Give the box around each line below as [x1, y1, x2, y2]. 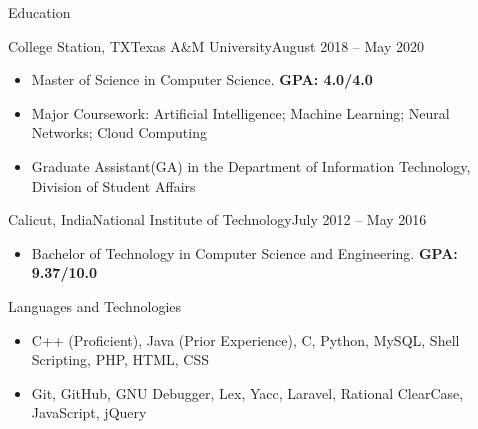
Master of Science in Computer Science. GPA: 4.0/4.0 [31, 69, 373, 90]
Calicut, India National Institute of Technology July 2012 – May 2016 [8, 209, 427, 230]
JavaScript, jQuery [31, 402, 147, 423]
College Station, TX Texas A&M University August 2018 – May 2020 [8, 35, 424, 56]
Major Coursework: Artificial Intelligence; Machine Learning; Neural [31, 102, 450, 123]
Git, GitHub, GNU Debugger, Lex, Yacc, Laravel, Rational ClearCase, [31, 382, 464, 403]
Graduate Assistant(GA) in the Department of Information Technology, [31, 155, 471, 176]
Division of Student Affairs [31, 175, 196, 196]
